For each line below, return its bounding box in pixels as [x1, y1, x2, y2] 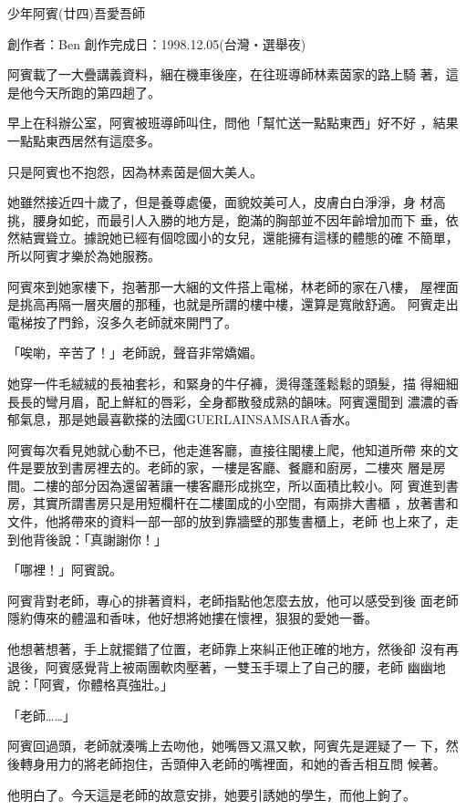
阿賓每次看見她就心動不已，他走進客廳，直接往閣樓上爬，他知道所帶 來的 [7, 440, 446, 459]
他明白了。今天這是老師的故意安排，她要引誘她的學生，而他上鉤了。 [7, 784, 416, 804]
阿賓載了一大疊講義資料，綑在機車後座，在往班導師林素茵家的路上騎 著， [7, 65, 446, 84]
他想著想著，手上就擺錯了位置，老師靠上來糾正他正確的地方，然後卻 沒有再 [7, 639, 459, 659]
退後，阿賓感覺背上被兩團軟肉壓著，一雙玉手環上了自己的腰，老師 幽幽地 [7, 657, 446, 676]
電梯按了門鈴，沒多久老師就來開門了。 [7, 312, 237, 331]
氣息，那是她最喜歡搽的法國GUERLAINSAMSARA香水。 [19, 410, 358, 429]
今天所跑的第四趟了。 [32, 82, 161, 101]
